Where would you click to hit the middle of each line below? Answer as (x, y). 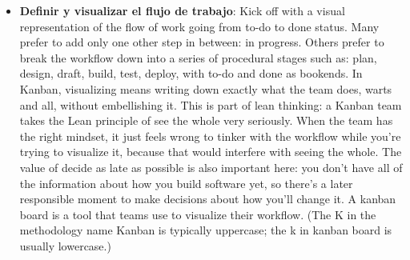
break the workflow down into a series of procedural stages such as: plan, (198, 57)
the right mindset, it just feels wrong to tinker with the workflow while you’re (210, 136)
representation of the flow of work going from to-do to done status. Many (199, 26)
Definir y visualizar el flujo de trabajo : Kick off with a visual (182, 10)
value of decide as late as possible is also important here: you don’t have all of (211, 167)
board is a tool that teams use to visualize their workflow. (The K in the (198, 214)
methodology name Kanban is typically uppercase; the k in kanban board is (206, 230)
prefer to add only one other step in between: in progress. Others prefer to (202, 42)
